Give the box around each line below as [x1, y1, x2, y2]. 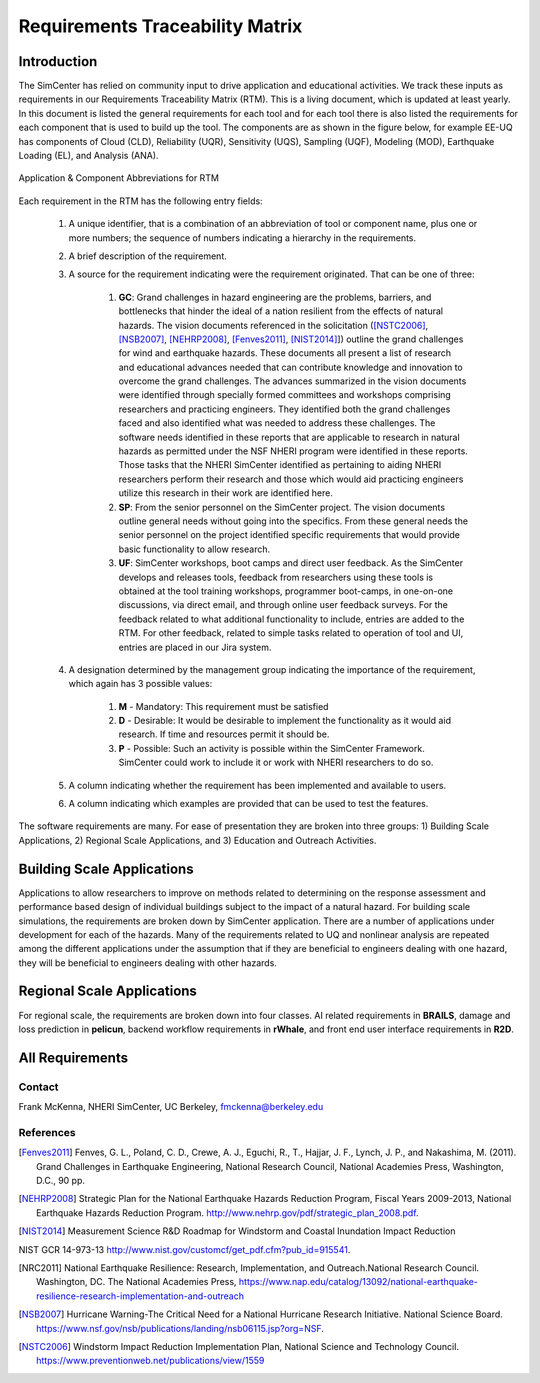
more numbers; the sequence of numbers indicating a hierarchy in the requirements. [68, 231, 417, 244]
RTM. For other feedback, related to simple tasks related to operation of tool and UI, [118, 627, 464, 639]
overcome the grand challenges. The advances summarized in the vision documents [118, 375, 467, 387]
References [18, 1125, 76, 1139]
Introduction [18, 53, 98, 70]
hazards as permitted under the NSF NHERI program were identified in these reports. [118, 445, 469, 457]
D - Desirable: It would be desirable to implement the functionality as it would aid [118, 715, 452, 727]
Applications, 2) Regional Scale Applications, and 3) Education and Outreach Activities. [18, 834, 377, 846]
